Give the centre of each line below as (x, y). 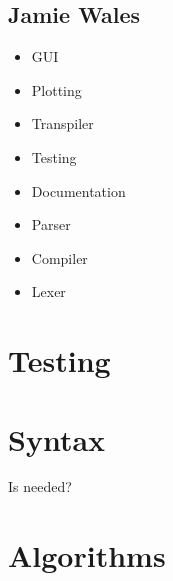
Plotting (56, 89)
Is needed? (40, 486)
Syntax (57, 438)
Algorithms (87, 555)
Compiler (59, 257)
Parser (51, 224)
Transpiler (62, 123)
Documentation (78, 190)
